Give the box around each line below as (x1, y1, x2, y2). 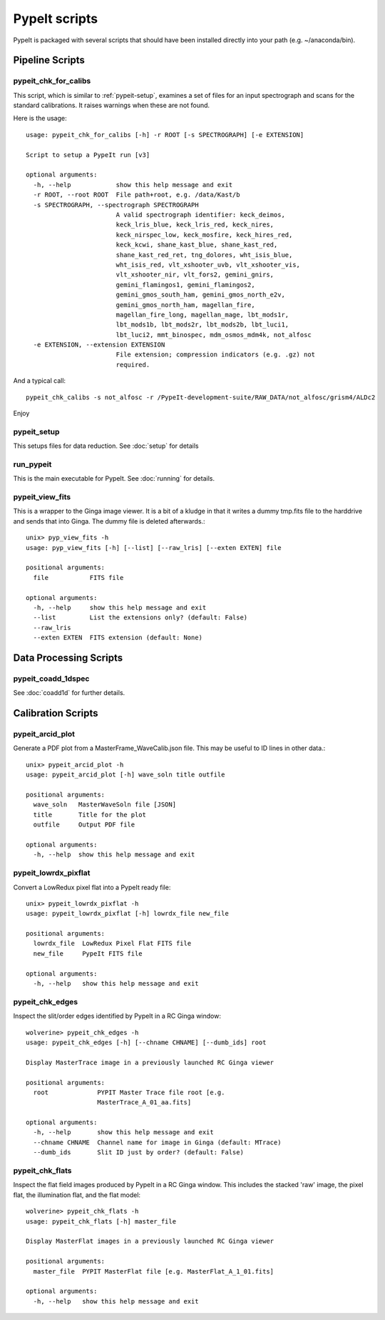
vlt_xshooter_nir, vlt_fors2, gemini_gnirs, (115, 271, 274, 279)
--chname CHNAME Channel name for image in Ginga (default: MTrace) (33, 1138, 282, 1146)
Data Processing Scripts (13, 651, 123, 664)
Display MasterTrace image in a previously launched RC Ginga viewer (26, 1058, 274, 1066)
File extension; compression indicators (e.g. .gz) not (115, 351, 316, 359)
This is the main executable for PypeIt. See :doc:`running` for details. (13, 474, 215, 483)
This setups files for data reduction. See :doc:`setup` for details (13, 441, 199, 450)
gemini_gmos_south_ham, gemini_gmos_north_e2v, (115, 291, 285, 299)
